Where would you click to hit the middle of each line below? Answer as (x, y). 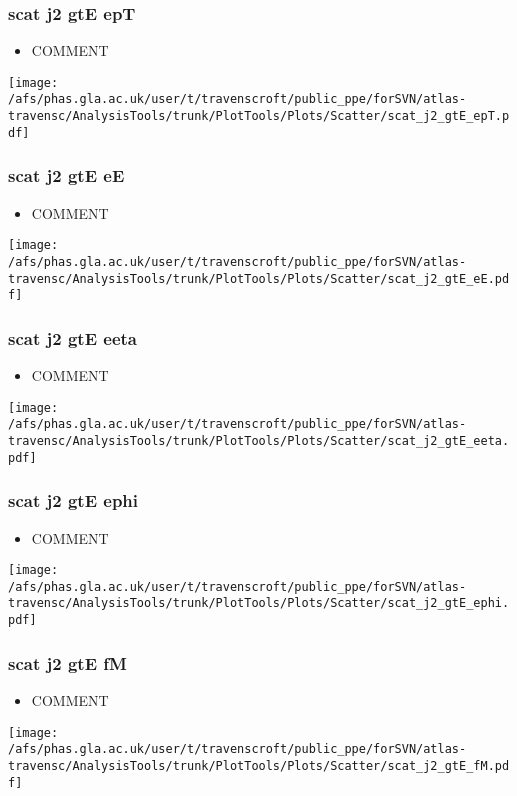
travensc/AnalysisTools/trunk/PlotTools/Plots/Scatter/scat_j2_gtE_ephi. (259, 603)
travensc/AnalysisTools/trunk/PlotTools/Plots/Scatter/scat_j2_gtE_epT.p (259, 116)
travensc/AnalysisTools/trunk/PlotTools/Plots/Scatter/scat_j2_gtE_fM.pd (259, 765)
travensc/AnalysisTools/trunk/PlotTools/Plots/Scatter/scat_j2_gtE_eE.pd (259, 278)
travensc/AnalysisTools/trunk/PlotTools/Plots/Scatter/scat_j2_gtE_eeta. (259, 441)
